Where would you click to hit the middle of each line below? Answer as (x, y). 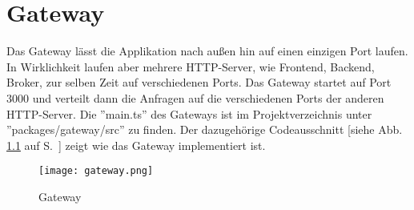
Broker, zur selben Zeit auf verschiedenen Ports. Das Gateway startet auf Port (199, 82)
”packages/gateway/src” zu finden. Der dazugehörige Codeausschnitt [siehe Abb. (205, 129)
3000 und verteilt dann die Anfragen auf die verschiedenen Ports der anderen (195, 97)
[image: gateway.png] (96, 171)
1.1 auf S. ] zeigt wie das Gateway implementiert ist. (136, 145)
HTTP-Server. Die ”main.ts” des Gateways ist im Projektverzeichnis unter (189, 113)
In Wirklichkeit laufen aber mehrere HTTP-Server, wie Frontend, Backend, (191, 66)
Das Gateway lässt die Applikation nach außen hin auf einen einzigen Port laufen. (207, 51)
